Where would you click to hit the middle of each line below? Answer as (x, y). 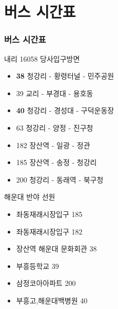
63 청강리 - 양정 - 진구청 (55, 127)
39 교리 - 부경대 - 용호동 (55, 93)
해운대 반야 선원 (30, 197)
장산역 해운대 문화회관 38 (56, 249)
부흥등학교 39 (37, 266)
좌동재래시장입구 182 (49, 231)
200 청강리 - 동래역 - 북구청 (60, 179)
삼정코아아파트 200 (46, 283)
